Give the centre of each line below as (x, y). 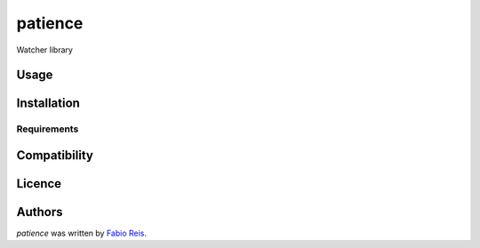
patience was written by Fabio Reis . (81, 233)
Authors (40, 212)
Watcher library (44, 50)
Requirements (48, 129)
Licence (39, 184)
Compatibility (55, 155)
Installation (48, 104)
